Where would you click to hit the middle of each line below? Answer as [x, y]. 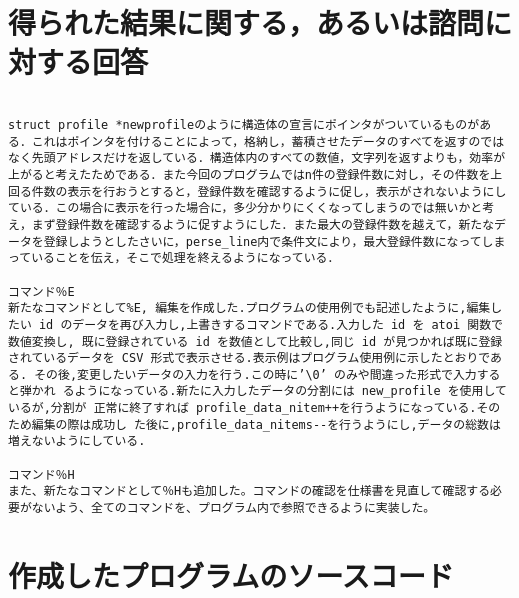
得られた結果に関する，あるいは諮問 [246, 22]
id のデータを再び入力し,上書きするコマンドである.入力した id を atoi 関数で [270, 324]
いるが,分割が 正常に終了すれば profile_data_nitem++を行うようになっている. [242, 408]
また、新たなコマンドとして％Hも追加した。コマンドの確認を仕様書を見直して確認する [249, 491]
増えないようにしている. [77, 441]
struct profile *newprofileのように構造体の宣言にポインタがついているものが [244, 124]
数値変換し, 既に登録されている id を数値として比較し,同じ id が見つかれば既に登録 [255, 341]
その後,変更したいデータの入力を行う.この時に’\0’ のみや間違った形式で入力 [255, 374]
